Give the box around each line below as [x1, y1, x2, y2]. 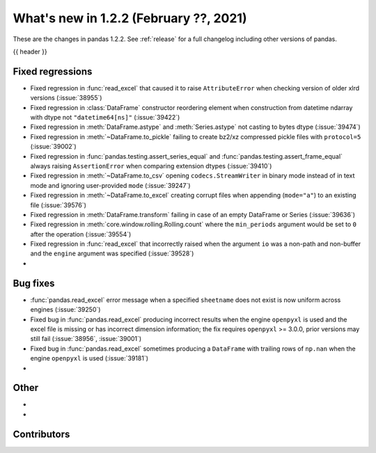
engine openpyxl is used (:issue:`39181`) [30, 354, 149, 363]
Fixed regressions [13, 65, 93, 77]
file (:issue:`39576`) [30, 200, 87, 209]
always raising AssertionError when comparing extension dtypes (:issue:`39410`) [30, 161, 272, 170]
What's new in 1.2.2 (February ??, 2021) [13, 10, 247, 26]
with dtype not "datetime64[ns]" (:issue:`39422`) [30, 113, 180, 122]
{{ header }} [13, 47, 48, 56]
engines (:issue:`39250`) [30, 305, 101, 314]
